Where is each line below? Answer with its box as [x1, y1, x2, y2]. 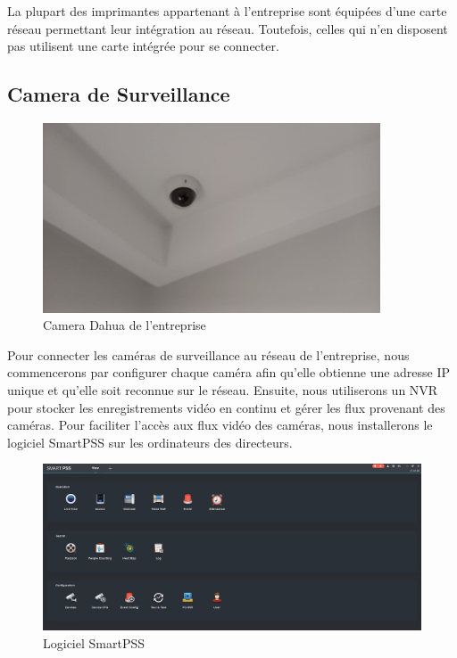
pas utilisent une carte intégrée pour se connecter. [7, 37, 279, 55]
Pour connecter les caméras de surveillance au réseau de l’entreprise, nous [7, 345, 410, 364]
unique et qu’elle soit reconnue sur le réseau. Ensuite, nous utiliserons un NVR [7, 380, 438, 399]
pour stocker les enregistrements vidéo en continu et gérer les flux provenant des [7, 398, 445, 416]
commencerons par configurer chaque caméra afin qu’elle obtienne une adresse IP [7, 363, 451, 382]
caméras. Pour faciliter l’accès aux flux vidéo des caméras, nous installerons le [7, 415, 433, 434]
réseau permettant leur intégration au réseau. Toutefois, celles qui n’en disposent [7, 19, 448, 37]
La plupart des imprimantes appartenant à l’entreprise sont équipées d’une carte [7, 2, 447, 20]
